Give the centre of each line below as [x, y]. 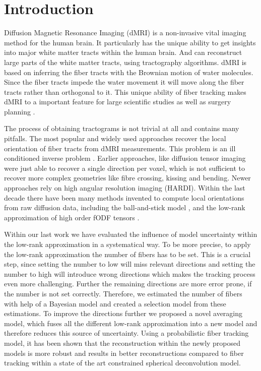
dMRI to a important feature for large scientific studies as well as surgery [118, 102]
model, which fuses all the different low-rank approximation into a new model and [131, 323]
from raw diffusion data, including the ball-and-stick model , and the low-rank [125, 207]
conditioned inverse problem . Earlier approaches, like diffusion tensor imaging [125, 158]
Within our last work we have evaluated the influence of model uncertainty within [131, 234]
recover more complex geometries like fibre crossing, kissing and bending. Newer [127, 178]
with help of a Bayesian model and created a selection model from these [115, 303]
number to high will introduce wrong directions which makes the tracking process [130, 273]
